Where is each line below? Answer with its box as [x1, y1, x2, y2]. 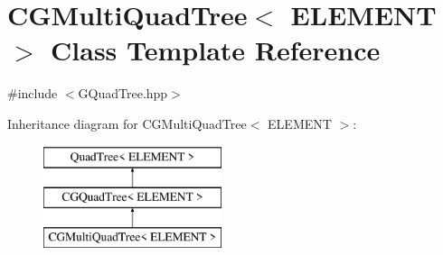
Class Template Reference [51, 32, 381, 68]
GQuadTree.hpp [78, 84, 168, 103]
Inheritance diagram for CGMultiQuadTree [7, 114, 247, 132]
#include [7, 84, 58, 103]
